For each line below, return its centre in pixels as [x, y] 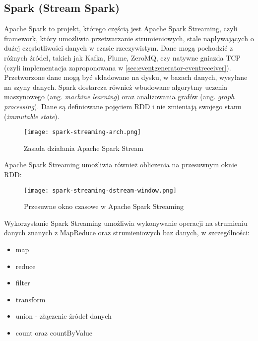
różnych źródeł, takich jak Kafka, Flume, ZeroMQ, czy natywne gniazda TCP [122, 57]
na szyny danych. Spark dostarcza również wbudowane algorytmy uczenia [116, 87]
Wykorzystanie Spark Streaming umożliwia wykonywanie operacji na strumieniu [126, 223]
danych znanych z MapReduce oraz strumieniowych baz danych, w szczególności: [127, 233]
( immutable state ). [32, 116]
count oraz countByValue [54, 332]
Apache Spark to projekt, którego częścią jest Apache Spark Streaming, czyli [121, 29]
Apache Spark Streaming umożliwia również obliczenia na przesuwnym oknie [121, 165]
